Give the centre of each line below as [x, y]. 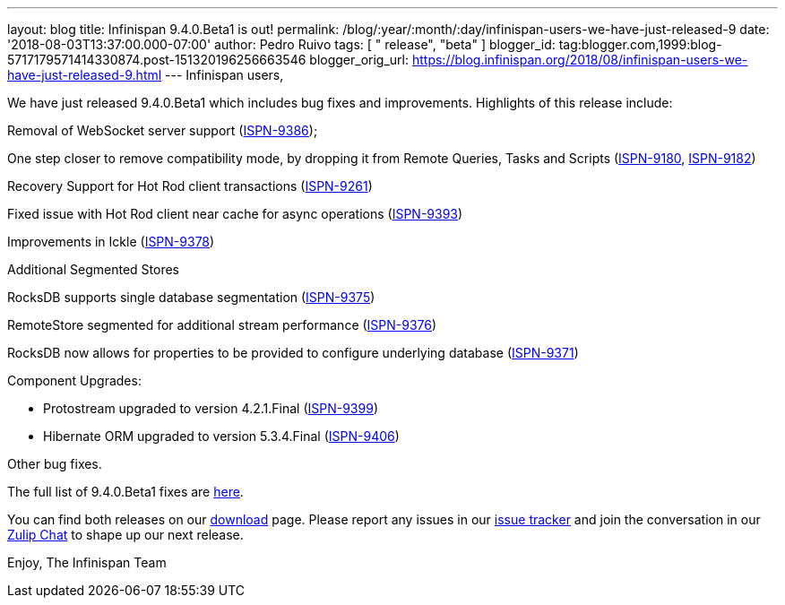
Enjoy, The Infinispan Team [87, 562]
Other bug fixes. [55, 464]
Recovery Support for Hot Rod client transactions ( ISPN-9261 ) [190, 186]
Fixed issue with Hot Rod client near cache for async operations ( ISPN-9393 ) [235, 214]
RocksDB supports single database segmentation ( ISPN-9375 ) [191, 297]
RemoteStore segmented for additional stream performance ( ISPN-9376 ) [222, 325]
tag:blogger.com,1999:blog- [640, 44]
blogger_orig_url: [359, 60]
